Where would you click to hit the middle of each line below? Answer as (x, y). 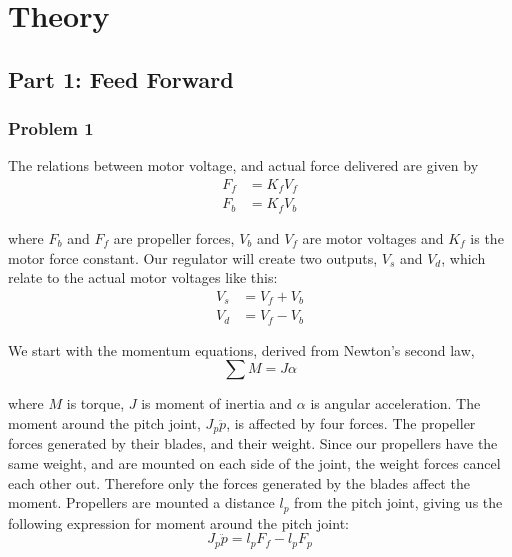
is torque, (95, 403)
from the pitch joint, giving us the (398, 502)
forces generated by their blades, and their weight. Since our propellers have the (253, 443)
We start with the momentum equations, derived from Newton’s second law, (241, 349)
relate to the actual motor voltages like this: (143, 277)
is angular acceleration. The (395, 403)
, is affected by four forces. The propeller (351, 422)
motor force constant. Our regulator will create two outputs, (193, 257)
